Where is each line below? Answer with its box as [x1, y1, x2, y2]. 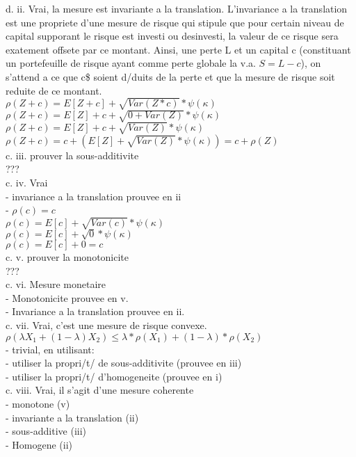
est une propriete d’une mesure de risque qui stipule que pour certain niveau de [6, 15, 344, 29]
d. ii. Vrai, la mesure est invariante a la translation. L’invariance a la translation [6, 1, 348, 15]
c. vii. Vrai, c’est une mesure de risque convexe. [6, 318, 207, 332]
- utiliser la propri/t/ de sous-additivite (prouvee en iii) [6, 355, 242, 370]
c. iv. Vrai [6, 175, 48, 189]
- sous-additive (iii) [6, 424, 87, 438]
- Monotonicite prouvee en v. [6, 290, 129, 305]
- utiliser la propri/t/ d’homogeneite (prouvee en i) [6, 369, 222, 383]
